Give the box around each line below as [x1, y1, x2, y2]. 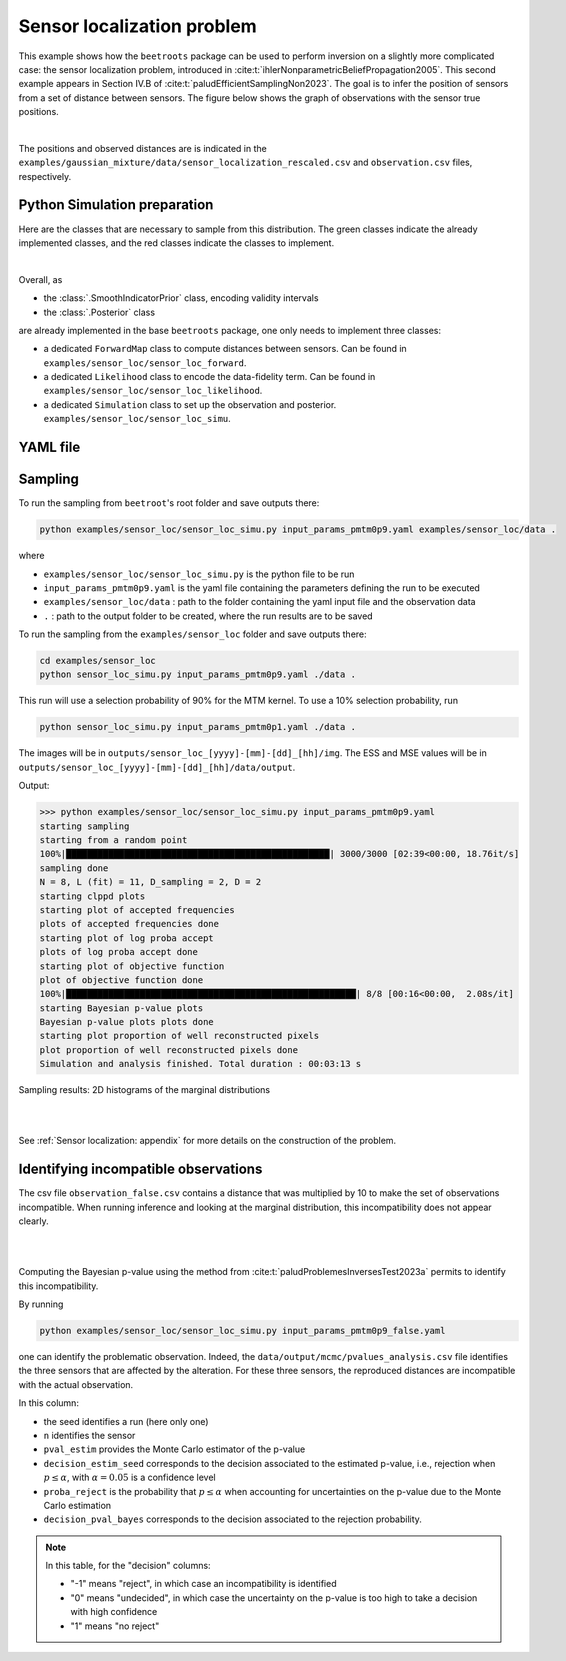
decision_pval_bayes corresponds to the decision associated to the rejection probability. [43, 1513, 422, 1525]
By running [18, 1298, 64, 1310]
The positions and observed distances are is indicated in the [18, 142, 267, 154]
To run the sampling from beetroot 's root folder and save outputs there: [18, 497, 320, 509]
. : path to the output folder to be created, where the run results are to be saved [43, 610, 374, 622]
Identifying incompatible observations [18, 1161, 263, 1178]
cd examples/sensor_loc [39, 655, 157, 667]
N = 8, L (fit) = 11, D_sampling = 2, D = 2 [39, 876, 262, 888]
